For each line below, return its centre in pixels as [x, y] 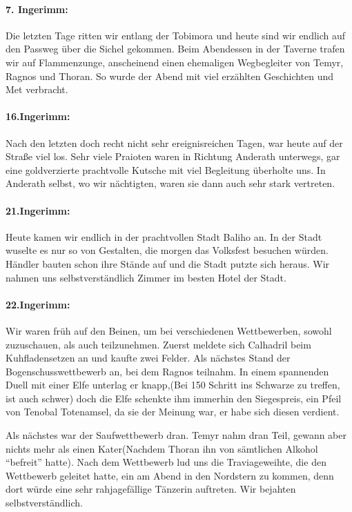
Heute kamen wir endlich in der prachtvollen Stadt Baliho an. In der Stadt [164, 236]
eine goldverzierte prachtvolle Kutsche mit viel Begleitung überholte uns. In [166, 169]
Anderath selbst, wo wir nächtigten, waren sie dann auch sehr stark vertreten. [170, 183]
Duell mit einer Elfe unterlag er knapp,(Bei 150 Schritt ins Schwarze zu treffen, [173, 385]
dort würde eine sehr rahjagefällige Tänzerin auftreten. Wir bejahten [151, 489]
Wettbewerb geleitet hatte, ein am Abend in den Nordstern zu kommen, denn [170, 475]
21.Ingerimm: [38, 210]
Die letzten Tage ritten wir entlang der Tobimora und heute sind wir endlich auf [176, 35]
